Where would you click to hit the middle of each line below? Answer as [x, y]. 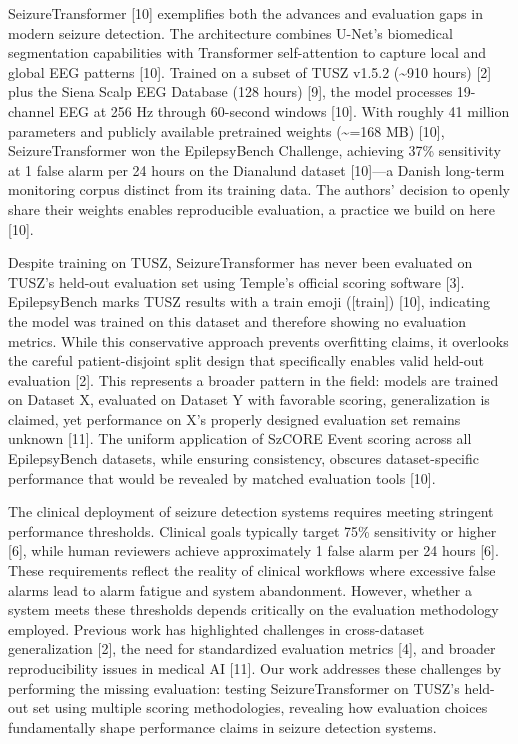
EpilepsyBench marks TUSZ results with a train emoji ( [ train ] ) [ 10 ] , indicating [249, 301]
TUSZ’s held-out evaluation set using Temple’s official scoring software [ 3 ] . [236, 281]
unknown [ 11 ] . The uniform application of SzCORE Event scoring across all [240, 438]
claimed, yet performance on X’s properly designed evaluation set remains [234, 418]
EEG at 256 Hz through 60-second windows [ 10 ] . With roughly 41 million [284, 110]
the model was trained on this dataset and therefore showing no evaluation [237, 320]
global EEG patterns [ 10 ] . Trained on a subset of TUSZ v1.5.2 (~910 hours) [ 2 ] [250, 71]
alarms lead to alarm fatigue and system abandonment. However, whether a [240, 589]
